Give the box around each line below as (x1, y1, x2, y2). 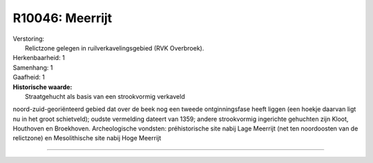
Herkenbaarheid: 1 (12, 54, 65, 62)
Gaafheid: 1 (12, 73, 45, 81)
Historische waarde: (12, 83, 73, 91)
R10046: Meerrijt (12, 10, 113, 26)
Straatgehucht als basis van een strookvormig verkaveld (25, 92, 186, 100)
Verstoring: (12, 35, 45, 43)
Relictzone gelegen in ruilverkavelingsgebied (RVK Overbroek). (25, 44, 204, 52)
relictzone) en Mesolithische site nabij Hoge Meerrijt (12, 134, 162, 142)
